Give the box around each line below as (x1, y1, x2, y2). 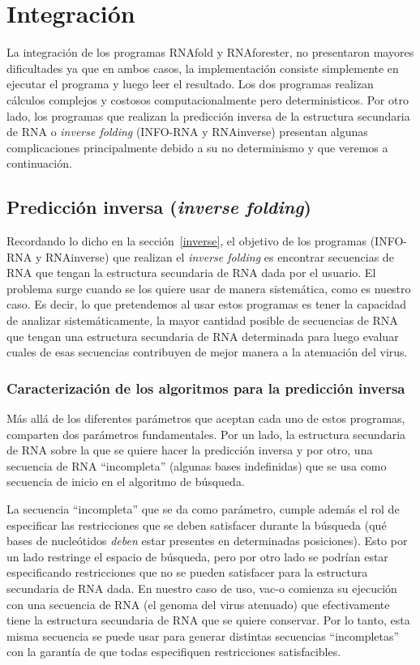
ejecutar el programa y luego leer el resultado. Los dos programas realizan (6, 75, 374, 92)
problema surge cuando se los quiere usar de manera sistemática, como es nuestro (6, 279, 411, 296)
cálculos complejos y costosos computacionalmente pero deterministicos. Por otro (6, 91, 409, 108)
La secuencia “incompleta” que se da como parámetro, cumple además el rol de (6, 501, 400, 518)
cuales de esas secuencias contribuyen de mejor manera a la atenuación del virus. (6, 343, 408, 360)
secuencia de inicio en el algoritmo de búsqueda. (6, 473, 245, 490)
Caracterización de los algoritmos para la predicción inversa (6, 377, 405, 398)
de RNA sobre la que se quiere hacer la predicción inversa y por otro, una (6, 441, 373, 458)
